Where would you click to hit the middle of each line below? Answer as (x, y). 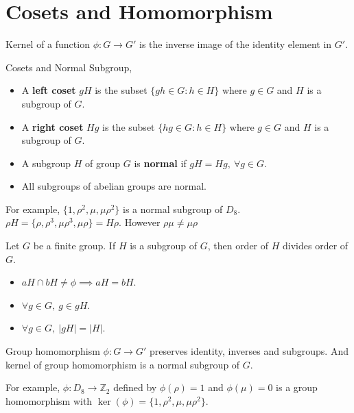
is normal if (160, 163)
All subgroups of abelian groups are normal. (114, 186)
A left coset (49, 90)
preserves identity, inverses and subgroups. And (249, 351)
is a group (297, 387)
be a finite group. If (74, 246)
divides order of (316, 246)
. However (140, 222)
